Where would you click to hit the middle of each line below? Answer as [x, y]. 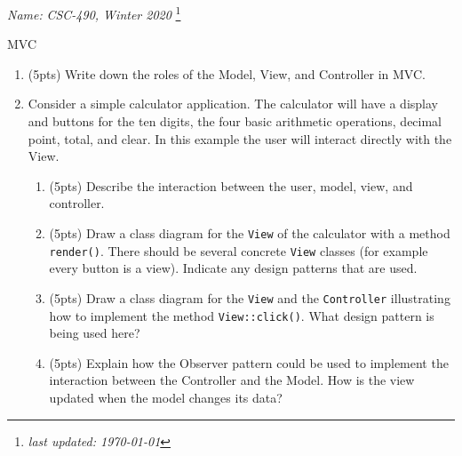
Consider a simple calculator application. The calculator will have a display [233, 104]
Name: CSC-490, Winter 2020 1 [94, 13]
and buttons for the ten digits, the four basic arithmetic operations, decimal [235, 121]
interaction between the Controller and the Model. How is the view [232, 380]
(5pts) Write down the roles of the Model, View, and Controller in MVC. [227, 73]
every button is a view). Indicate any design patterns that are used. [233, 268]
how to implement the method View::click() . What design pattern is [242, 315]
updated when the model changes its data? [166, 397]
